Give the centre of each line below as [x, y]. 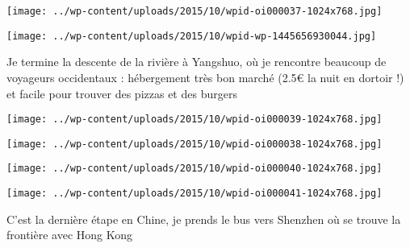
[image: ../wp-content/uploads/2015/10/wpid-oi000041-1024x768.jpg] [195, 194]
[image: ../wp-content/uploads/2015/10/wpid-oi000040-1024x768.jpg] [195, 169]
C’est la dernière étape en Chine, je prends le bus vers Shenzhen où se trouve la [204, 219]
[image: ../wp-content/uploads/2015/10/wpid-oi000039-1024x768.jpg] [195, 120]
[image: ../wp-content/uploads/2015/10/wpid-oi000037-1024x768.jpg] [195, 11]
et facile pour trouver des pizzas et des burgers [122, 93]
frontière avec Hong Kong [70, 235]
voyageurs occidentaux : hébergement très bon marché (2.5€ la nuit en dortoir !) [205, 77]
